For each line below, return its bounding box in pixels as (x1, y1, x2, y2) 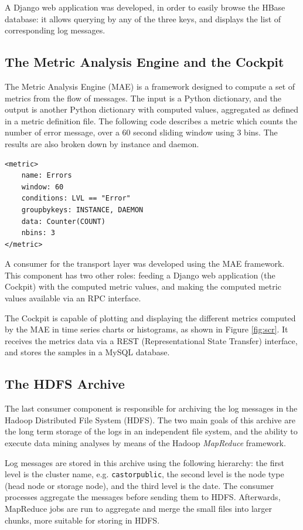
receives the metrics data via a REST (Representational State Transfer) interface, (5, 334, 298, 346)
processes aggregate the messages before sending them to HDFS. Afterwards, (5, 491, 281, 503)
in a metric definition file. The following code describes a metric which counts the (5, 114, 297, 127)
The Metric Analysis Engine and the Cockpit (5, 53, 284, 71)
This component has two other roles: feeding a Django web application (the (5, 269, 275, 281)
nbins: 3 (21, 229, 55, 237)
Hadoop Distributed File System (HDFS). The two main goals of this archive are (5, 413, 295, 426)
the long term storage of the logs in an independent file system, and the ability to (5, 425, 298, 437)
